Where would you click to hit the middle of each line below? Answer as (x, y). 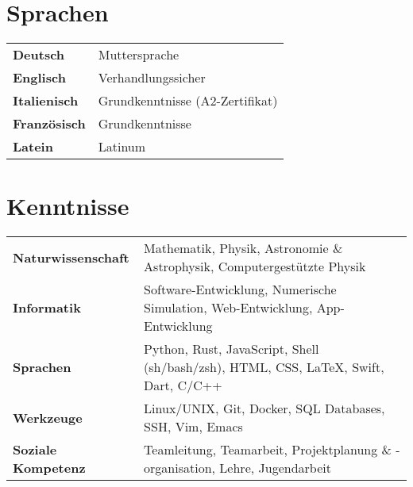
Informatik (47, 308)
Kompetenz (49, 468)
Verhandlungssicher (152, 78)
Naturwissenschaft (71, 257)
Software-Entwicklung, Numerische (240, 290)
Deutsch (39, 55)
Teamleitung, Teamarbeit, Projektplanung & (268, 450)
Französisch (49, 124)
